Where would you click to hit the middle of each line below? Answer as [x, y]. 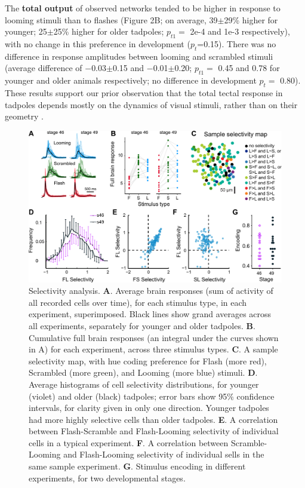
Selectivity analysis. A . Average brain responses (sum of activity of [151, 291]
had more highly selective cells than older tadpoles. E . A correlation [153, 419]
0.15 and [128, 68]
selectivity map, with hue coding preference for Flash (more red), [148, 360]
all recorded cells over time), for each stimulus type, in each [138, 302]
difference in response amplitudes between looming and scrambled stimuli [139, 56]
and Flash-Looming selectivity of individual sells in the [164, 454]
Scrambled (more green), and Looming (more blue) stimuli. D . [143, 372]
